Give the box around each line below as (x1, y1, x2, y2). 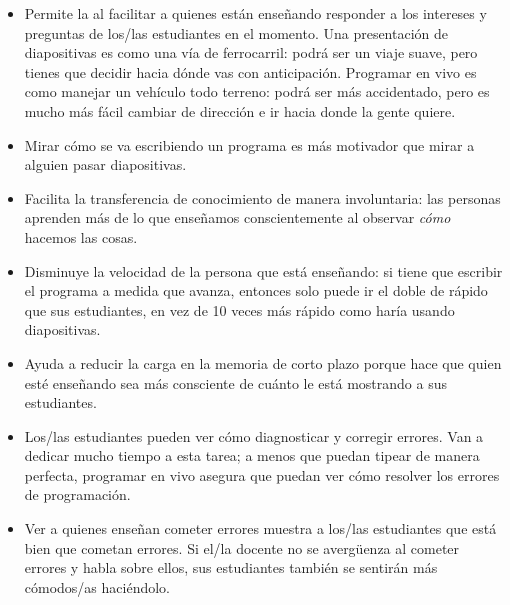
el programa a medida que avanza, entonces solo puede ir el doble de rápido (24, 280, 488, 301)
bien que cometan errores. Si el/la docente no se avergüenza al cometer (24, 537, 460, 558)
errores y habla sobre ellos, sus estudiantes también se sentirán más (24, 557, 438, 578)
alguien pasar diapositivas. (24, 154, 187, 175)
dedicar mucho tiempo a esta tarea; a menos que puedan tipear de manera (24, 445, 480, 466)
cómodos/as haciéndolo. (24, 576, 171, 597)
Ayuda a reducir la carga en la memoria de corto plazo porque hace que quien (24, 352, 502, 373)
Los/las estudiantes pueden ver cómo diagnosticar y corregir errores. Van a (24, 425, 484, 446)
